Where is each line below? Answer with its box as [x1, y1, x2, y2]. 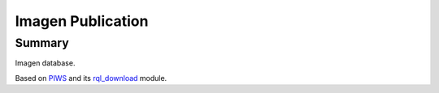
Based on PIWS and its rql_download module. [15, 73, 167, 82]
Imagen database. [15, 58, 76, 68]
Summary [15, 36, 69, 50]
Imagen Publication [15, 12, 149, 30]
